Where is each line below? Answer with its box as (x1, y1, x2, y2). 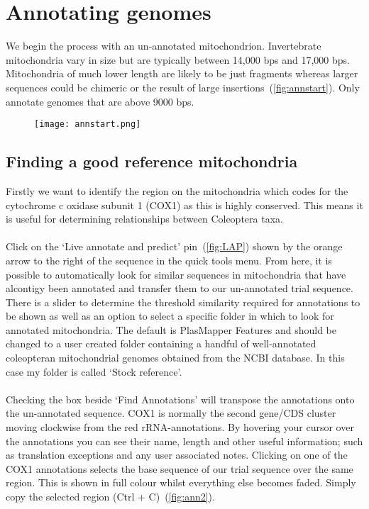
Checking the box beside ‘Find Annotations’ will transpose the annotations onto (6, 391, 355, 406)
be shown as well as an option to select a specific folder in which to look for (6, 308, 334, 323)
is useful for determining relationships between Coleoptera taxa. (6, 211, 283, 226)
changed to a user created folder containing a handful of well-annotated (6, 336, 316, 351)
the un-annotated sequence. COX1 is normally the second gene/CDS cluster (6, 405, 336, 420)
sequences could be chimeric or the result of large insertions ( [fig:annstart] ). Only (6, 79, 360, 94)
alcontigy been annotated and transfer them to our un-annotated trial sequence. (6, 281, 353, 296)
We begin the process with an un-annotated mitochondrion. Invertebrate (6, 38, 321, 53)
